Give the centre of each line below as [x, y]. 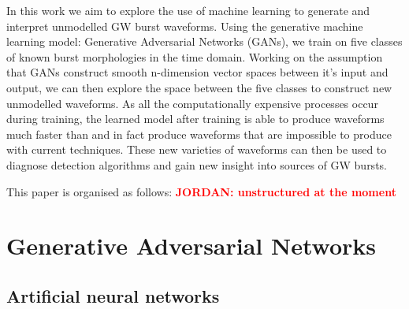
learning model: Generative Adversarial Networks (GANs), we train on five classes [204, 41]
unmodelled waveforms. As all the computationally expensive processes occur [192, 103]
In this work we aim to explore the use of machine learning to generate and [188, 10]
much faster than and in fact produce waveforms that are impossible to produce [199, 134]
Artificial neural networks [113, 295]
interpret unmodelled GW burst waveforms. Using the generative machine [185, 26]
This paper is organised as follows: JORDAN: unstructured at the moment [201, 191]
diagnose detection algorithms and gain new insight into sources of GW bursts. [197, 164]
